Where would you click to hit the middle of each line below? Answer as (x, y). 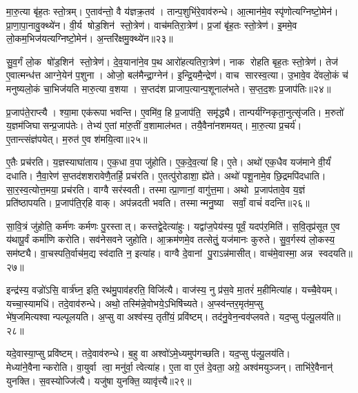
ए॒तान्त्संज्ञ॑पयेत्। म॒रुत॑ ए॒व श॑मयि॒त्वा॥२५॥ (77, 138)
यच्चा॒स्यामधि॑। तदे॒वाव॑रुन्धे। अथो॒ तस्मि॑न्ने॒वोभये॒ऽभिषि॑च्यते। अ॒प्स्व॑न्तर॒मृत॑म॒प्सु (135, 303)
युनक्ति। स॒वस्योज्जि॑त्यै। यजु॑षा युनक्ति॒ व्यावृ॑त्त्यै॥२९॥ (99, 380)
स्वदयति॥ (335, 252)
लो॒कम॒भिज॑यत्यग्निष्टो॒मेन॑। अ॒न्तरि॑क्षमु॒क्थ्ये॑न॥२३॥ (90, 38)
